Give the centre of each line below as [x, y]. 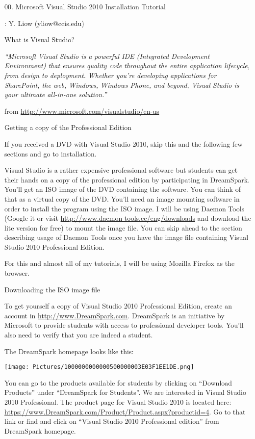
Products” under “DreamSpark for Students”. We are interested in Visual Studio [125, 392]
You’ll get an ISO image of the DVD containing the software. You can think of [123, 189]
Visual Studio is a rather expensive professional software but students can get [121, 170]
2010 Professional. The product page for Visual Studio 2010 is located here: [118, 402]
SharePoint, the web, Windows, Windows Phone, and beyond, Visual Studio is [122, 85]
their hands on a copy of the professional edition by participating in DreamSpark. [127, 179]
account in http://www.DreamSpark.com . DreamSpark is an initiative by [115, 315]
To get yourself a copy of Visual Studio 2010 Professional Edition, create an [118, 306]
